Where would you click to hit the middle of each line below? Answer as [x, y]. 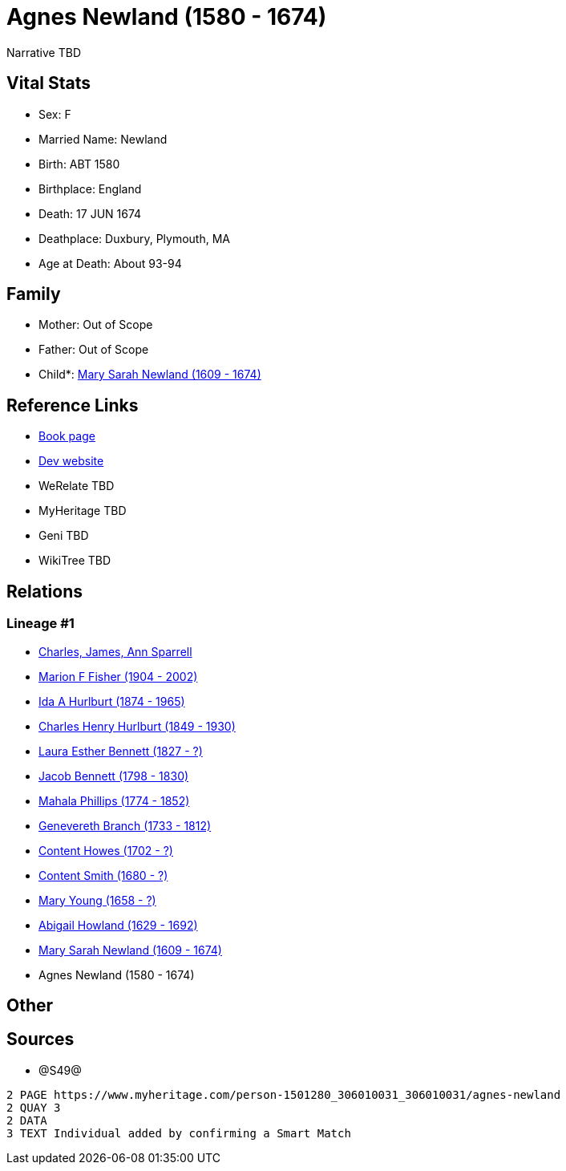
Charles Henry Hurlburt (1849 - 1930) [137, 726]
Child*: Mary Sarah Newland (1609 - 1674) [150, 375]
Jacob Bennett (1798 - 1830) [114, 776]
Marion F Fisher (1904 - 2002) [118, 676]
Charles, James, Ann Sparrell [115, 651]
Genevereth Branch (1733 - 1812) [125, 825]
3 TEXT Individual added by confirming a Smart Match [179, 1133]
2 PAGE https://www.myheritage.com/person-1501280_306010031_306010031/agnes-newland [284, 1094]
